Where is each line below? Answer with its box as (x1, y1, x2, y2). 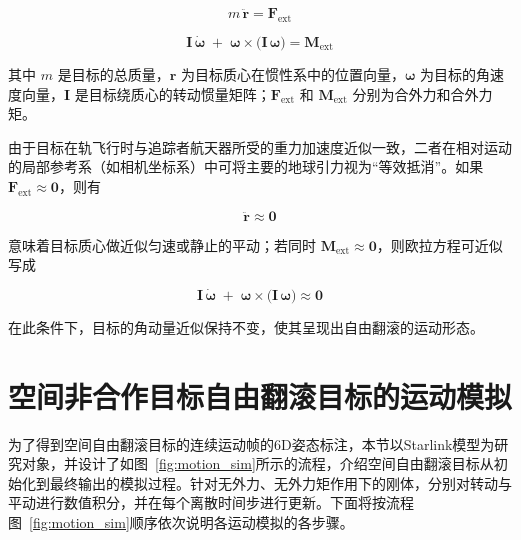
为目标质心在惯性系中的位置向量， (180, 64, 405, 85)
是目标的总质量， (57, 64, 170, 85)
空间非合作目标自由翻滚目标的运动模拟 (8, 375, 513, 416)
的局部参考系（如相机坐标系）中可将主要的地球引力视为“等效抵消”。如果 (8, 156, 484, 177)
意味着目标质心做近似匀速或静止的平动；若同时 (8, 234, 316, 255)
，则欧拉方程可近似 (376, 234, 503, 255)
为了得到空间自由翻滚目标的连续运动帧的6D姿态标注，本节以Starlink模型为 (8, 433, 495, 454)
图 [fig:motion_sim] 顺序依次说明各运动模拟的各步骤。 (8, 512, 354, 533)
